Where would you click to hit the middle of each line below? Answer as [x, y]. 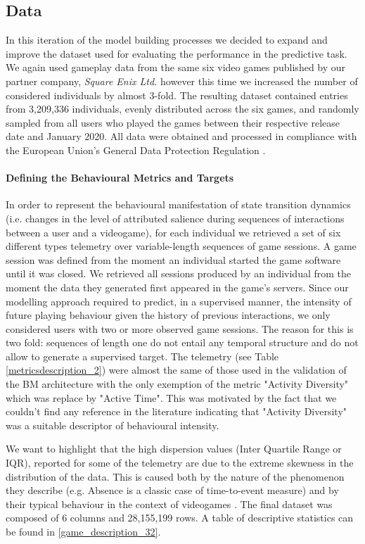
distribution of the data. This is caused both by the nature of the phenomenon [175, 476]
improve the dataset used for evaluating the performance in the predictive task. [177, 53]
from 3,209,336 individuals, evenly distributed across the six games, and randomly [182, 109]
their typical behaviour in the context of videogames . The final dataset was [169, 504]
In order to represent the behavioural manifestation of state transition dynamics [178, 204]
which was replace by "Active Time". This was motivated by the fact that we [171, 397]
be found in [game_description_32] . [83, 531]
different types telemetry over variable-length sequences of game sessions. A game [181, 246]
